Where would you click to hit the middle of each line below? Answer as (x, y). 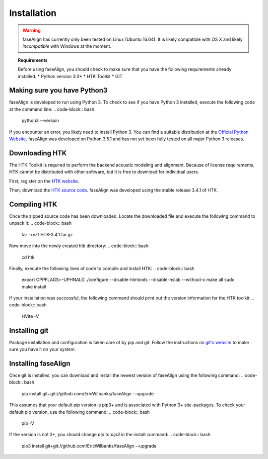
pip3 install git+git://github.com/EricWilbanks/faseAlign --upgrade (89, 446)
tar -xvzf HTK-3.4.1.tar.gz (47, 234)
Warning (32, 30)
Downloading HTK (38, 153)
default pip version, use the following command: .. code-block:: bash (79, 412)
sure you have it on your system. (43, 349)
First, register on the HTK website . (44, 181)
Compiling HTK (33, 204)
